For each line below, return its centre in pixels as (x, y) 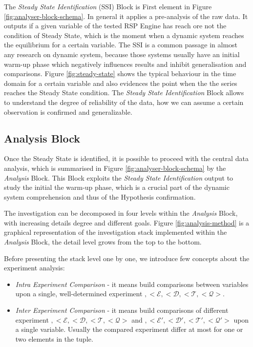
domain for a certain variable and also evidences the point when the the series (121, 83)
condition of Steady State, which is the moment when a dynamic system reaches (124, 35)
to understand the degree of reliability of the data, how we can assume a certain (124, 102)
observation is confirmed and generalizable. (68, 112)
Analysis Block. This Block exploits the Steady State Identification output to (119, 177)
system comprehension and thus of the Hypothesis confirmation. (100, 196)
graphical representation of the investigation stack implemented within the (116, 232)
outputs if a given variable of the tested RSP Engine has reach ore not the (115, 26)
